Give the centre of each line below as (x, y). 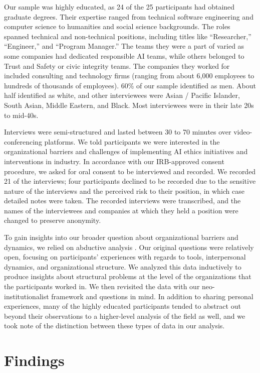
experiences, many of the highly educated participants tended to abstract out (122, 306)
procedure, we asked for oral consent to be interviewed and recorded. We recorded (130, 171)
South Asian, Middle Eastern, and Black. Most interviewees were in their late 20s (129, 105)
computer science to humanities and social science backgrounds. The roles (117, 26)
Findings (34, 360)
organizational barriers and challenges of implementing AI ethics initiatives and (126, 151)
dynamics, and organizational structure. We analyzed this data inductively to (123, 266)
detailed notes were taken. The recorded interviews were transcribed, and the (122, 201)
